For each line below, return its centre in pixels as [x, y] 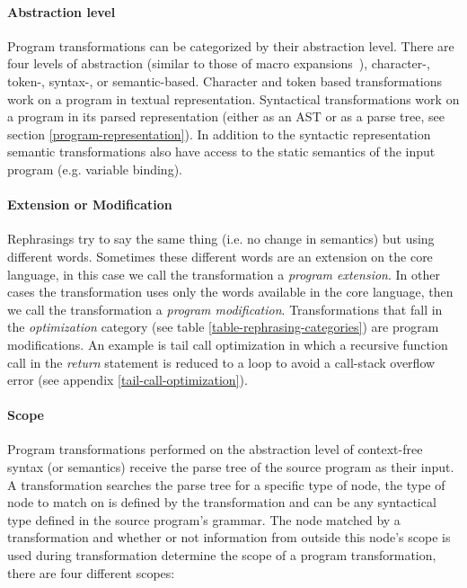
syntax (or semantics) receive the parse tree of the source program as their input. [231, 467]
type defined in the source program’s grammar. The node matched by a [204, 519]
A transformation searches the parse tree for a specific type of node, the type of [226, 484]
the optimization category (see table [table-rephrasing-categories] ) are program [223, 327]
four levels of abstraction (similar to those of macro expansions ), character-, [219, 63]
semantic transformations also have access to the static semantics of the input [221, 151]
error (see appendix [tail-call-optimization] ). [128, 380]
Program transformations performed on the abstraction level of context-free [215, 449]
